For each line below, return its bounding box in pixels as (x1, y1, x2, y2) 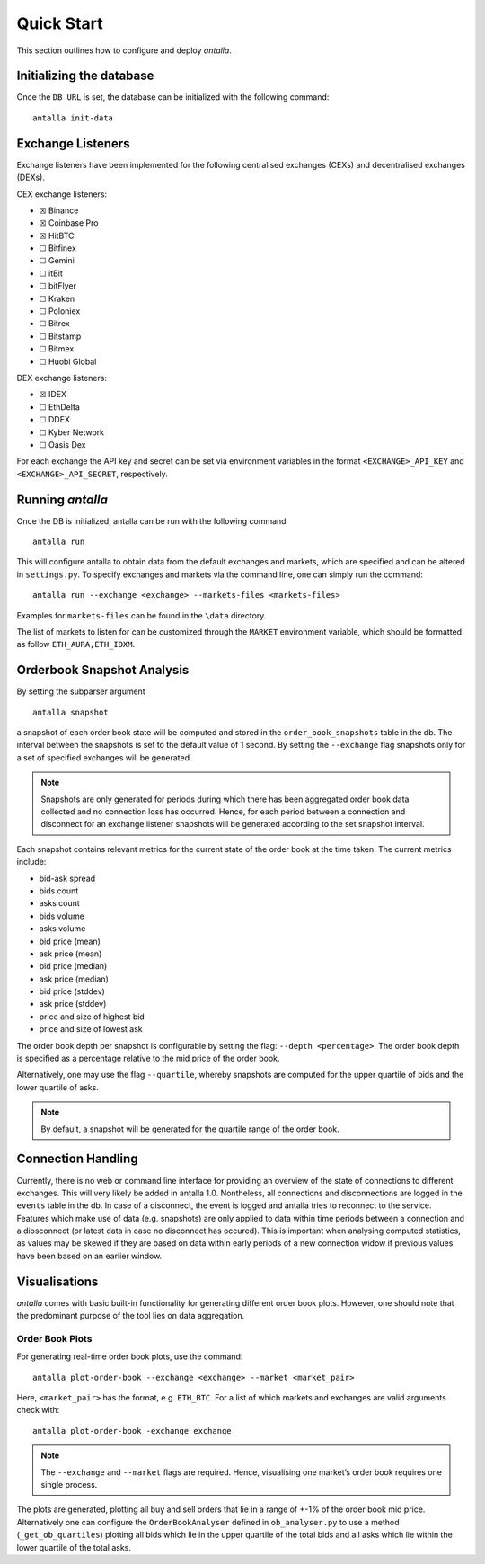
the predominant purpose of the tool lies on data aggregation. (16, 1311, 245, 1321)
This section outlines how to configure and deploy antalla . (16, 45, 233, 56)
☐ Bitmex (39, 343, 75, 354)
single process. (40, 1480, 98, 1490)
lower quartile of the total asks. (16, 1542, 132, 1552)
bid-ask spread (39, 873, 96, 884)
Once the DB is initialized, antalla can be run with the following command (16, 515, 287, 526)
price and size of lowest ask (39, 1024, 143, 1035)
